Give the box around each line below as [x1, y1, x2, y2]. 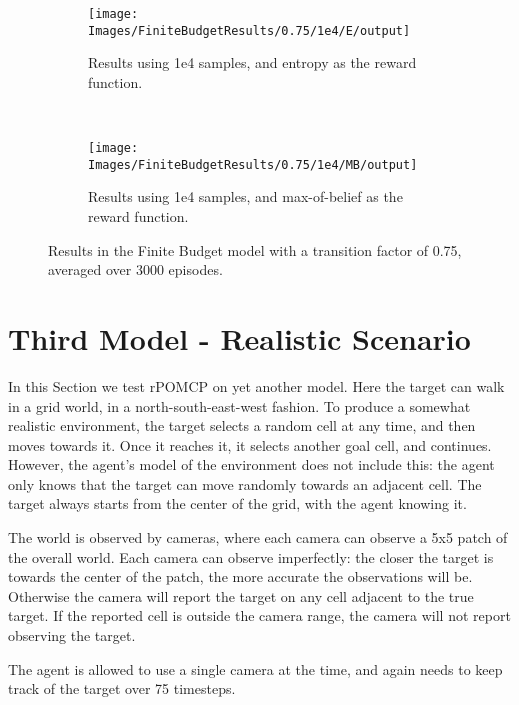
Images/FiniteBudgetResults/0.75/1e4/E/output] [88, 23, 411, 38]
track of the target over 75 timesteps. [8, 678, 236, 699]
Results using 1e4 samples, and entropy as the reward [88, 52, 417, 73]
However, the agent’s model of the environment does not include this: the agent [8, 454, 495, 475]
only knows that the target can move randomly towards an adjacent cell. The [8, 473, 482, 494]
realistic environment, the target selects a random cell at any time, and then [8, 415, 476, 436]
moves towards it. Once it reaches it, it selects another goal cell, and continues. [8, 434, 492, 455]
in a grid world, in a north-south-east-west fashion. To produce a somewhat [8, 395, 471, 416]
